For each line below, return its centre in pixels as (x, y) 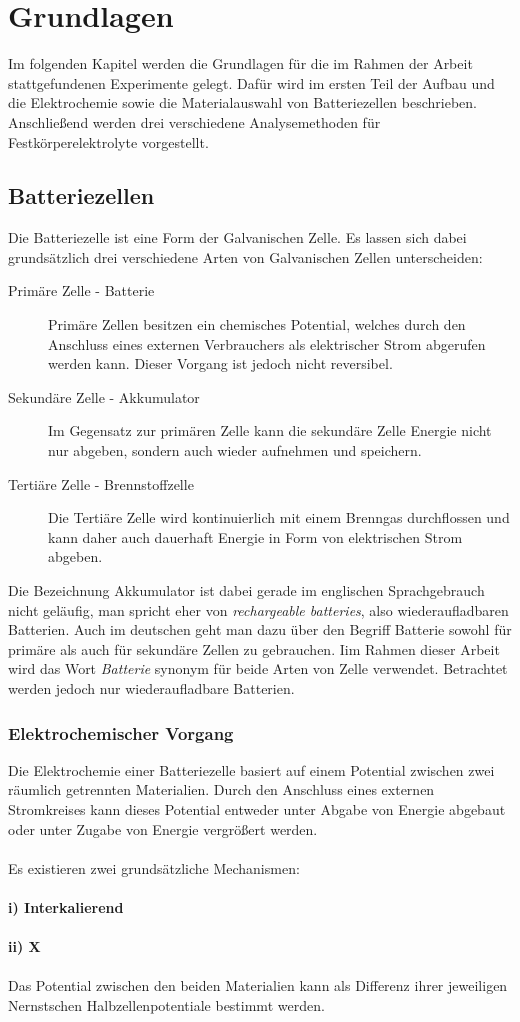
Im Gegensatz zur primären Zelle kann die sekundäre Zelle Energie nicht (270, 430)
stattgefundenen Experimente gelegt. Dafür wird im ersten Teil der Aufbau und (251, 82)
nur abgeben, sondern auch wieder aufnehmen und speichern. (235, 450)
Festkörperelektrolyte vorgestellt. (108, 141)
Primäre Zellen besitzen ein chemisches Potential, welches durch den (257, 324)
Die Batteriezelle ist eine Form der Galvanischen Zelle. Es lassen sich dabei (237, 237)
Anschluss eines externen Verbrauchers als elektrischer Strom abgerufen (267, 343)
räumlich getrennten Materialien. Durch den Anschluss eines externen (221, 789)
